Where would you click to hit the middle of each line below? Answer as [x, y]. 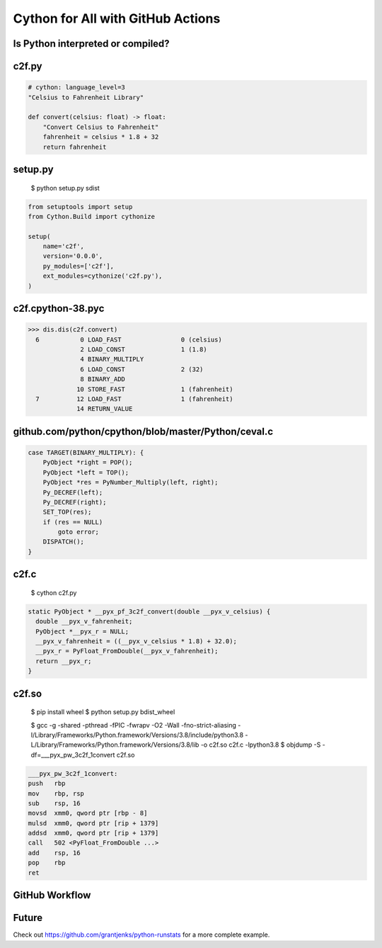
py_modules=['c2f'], [79, 266]
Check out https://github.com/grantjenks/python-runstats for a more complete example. [141, 935]
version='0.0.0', [73, 256]
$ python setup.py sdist [65, 188]
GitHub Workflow [52, 895]
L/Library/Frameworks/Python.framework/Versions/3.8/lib [115, 745]
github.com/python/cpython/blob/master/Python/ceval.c [143, 431]
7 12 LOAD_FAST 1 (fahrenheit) [134, 399]
